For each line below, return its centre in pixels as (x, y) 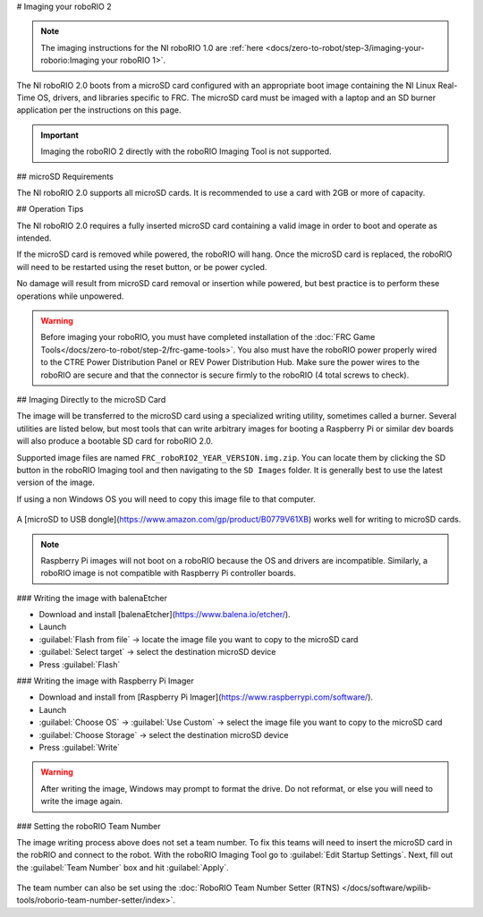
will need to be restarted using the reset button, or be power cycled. (142, 267)
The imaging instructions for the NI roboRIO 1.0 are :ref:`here (152, 47)
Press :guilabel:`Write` (80, 747)
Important (60, 135)
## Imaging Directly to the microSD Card (91, 399)
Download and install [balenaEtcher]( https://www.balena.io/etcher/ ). (165, 615)
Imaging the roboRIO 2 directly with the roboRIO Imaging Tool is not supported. (186, 151)
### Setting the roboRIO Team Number (89, 826)
